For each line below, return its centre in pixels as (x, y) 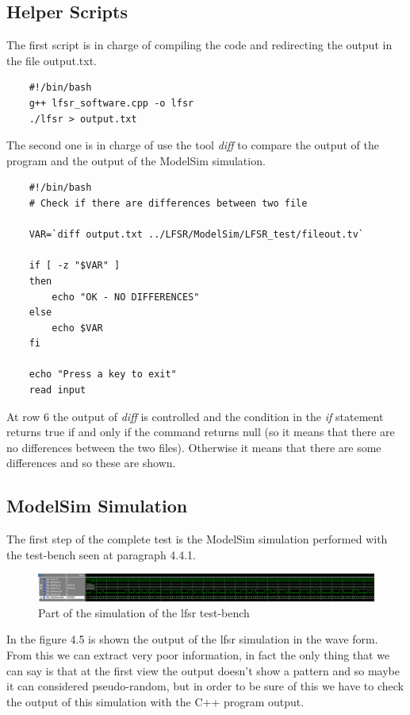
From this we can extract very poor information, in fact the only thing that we (198, 655)
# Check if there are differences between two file (168, 203)
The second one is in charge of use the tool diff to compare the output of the (193, 145)
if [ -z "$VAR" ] (75, 266)
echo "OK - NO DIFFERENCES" (126, 297)
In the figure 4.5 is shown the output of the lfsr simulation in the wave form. (192, 639)
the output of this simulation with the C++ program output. (155, 701)
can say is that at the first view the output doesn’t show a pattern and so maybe (203, 670)
